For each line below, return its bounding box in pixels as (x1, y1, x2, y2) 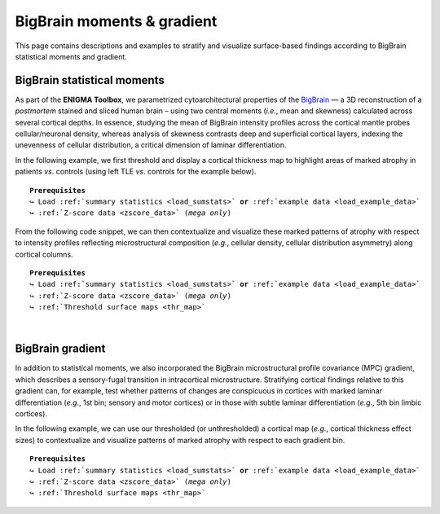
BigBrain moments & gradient (15, 12, 218, 30)
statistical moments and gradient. (15, 51, 128, 61)
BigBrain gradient (15, 342, 106, 356)
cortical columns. (15, 249, 73, 259)
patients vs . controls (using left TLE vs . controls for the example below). (15, 167, 257, 177)
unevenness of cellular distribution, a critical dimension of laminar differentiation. (15, 140, 287, 150)
